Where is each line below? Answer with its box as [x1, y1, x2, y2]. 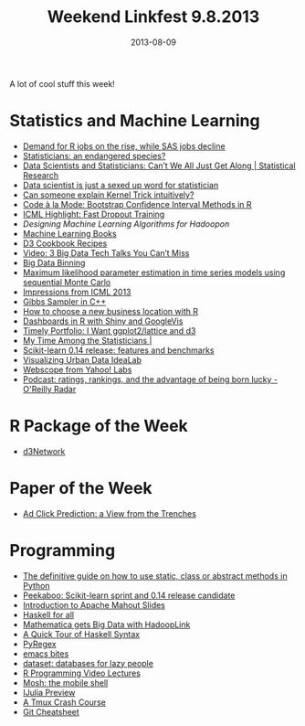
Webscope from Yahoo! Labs [22, 364, 132, 375]
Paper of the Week [9, 478, 152, 498]
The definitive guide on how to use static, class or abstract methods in [22, 570, 288, 582]
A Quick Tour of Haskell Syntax [22, 628, 140, 639]
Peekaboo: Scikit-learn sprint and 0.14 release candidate [22, 590, 236, 601]
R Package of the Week [9, 416, 189, 436]
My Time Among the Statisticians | [22, 335, 152, 346]
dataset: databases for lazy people [22, 657, 153, 668]
